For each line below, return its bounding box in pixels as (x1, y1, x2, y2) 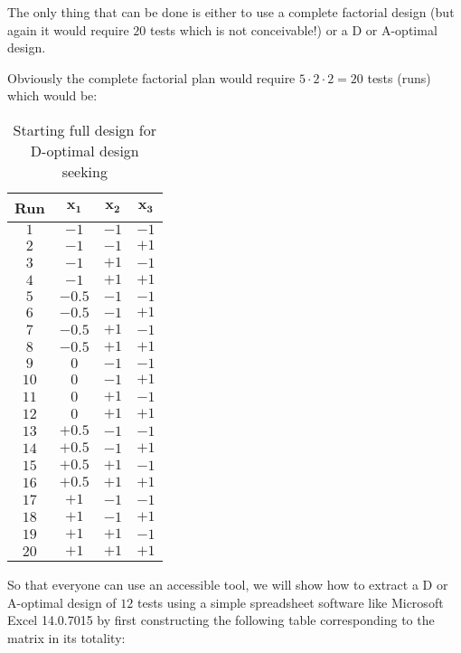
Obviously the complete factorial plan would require (7, 68, 296, 87)
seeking (61, 160, 108, 182)
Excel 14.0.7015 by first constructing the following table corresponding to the (7, 610, 435, 629)
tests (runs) (367, 68, 431, 87)
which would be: (7, 86, 98, 105)
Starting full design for (13, 118, 157, 140)
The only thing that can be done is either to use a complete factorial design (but (7, 3, 455, 21)
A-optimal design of (7, 592, 117, 611)
